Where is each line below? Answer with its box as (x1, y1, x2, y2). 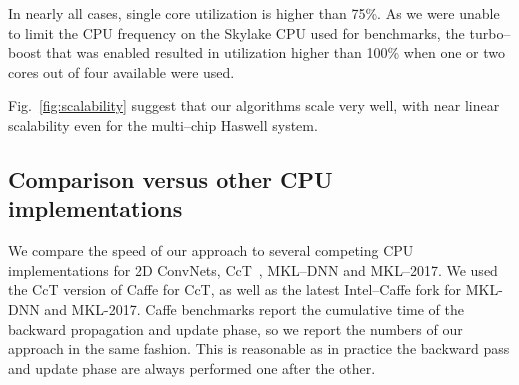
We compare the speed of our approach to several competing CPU (8, 240, 414, 261)
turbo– (469, 22, 511, 43)
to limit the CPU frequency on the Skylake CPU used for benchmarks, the (8, 22, 465, 43)
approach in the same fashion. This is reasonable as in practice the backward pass (8, 338, 510, 359)
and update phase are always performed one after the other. (8, 357, 376, 378)
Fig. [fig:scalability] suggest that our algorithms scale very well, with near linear (8, 95, 500, 116)
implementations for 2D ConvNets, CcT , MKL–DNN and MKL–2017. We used (8, 259, 498, 280)
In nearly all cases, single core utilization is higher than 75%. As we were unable (8, 3, 500, 23)
